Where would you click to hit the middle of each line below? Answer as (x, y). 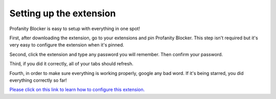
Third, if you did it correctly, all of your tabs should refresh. (72, 64)
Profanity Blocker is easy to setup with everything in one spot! (75, 29)
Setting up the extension (63, 13)
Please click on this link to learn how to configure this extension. (77, 90)
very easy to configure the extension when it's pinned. (67, 45)
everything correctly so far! (38, 80)
